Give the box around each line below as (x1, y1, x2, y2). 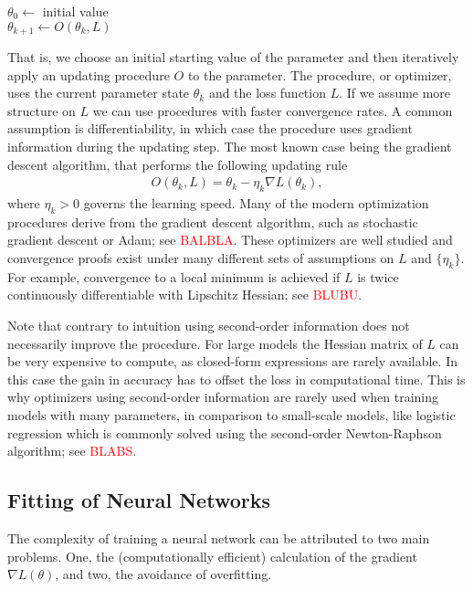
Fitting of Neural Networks (7, 486, 270, 514)
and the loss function (208, 83, 326, 102)
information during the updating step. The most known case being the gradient (7, 137, 452, 156)
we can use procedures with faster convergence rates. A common (92, 100, 453, 120)
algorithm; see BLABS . (7, 441, 137, 460)
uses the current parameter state (7, 83, 190, 102)
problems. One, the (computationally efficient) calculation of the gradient (7, 546, 417, 565)
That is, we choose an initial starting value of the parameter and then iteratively (7, 47, 459, 67)
